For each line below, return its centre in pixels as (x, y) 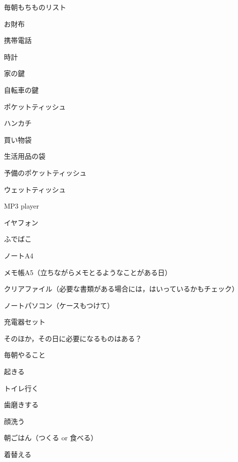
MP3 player (22, 206)
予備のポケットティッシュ (45, 172)
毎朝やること (25, 355)
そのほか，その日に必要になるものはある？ (73, 338)
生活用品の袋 (25, 156)
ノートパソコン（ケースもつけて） (59, 305)
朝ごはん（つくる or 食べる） (51, 438)
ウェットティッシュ (35, 189)
